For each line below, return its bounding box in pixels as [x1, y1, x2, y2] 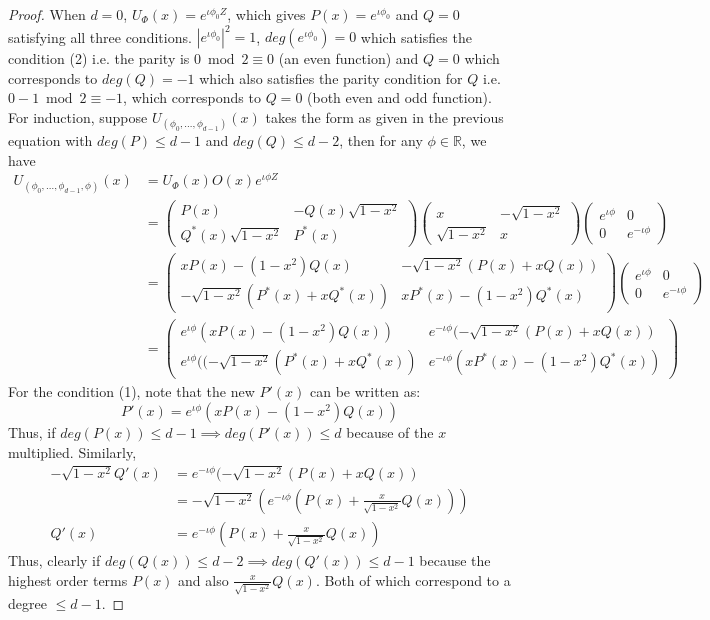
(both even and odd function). [307, 87, 492, 108]
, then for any [339, 130, 423, 151]
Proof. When [8, 4, 86, 24]
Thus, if [8, 421, 56, 442]
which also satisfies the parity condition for [199, 67, 463, 88]
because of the [346, 421, 434, 442]
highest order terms [8, 569, 128, 590]
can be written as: [309, 381, 421, 402]
